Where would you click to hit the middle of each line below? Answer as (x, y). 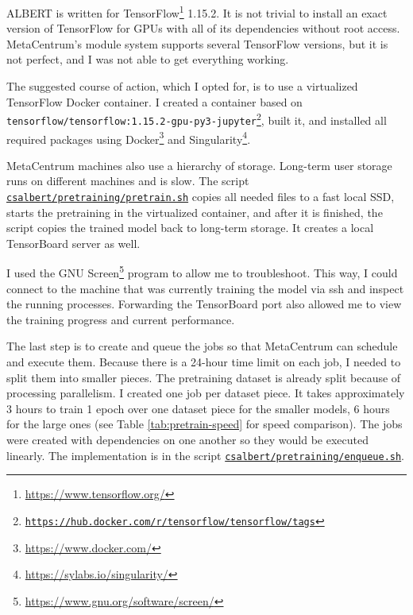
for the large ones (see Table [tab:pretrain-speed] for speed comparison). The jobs (205, 424)
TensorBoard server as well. (73, 243)
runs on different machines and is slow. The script (128, 181)
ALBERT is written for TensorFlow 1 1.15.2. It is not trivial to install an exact (197, 12)
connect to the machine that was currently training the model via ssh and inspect (205, 288)
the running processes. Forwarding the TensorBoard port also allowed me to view (204, 304)
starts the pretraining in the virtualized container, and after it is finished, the (195, 212)
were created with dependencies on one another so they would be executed (188, 439)
